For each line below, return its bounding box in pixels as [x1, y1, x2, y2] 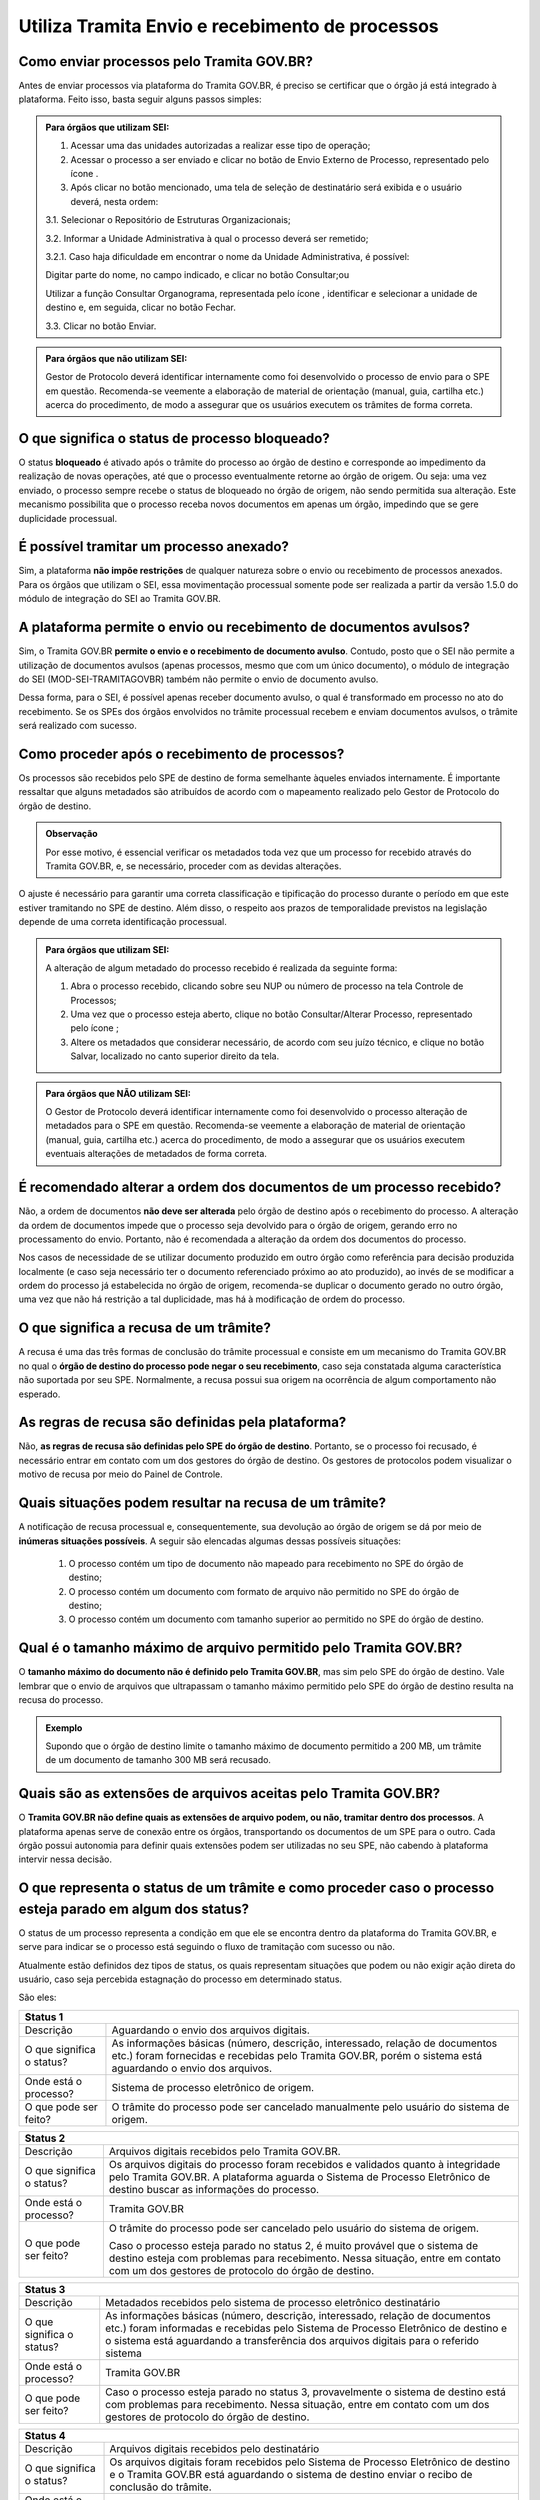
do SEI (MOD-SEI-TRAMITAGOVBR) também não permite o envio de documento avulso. [18, 673, 379, 685]
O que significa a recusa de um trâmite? [18, 1320, 272, 1337]
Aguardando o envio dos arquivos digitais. [111, 2023, 310, 2037]
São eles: [18, 1991, 57, 2004]
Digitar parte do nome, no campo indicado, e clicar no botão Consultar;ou [45, 269, 350, 281]
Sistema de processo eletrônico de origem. [111, 2080, 315, 2094]
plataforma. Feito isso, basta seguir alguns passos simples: [18, 93, 262, 105]
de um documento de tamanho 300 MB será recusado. [45, 1754, 272, 1766]
